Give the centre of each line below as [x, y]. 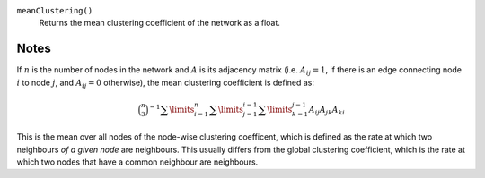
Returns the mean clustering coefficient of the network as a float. [159, 23]
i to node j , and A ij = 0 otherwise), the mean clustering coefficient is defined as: [165, 83]
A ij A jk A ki [327, 110]
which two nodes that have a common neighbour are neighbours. [137, 162]
